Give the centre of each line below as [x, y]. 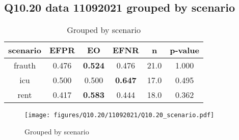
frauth [25, 65]
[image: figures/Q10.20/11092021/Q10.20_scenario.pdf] [119, 115]
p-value [185, 50]
